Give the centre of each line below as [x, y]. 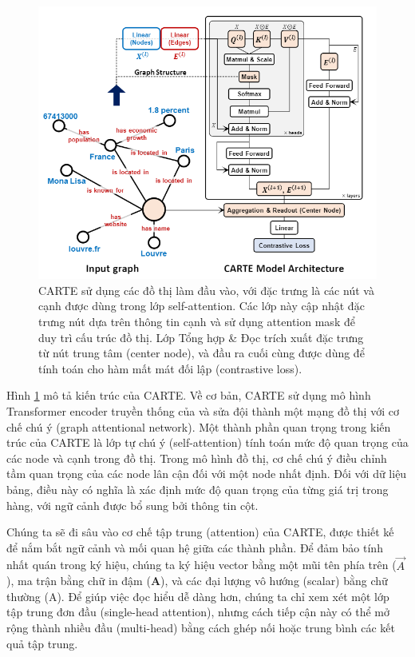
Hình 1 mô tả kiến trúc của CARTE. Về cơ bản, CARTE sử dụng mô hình [189, 395]
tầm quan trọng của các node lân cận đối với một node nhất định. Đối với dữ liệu [207, 474]
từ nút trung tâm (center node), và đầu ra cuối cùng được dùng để [202, 353]
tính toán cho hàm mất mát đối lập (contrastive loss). [170, 368]
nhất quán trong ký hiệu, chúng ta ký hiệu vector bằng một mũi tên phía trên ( [202, 565]
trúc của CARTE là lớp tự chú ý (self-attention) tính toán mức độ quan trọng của [207, 442]
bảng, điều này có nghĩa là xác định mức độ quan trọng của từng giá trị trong [198, 489]
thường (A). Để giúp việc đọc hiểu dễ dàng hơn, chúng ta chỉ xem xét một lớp [198, 596]
